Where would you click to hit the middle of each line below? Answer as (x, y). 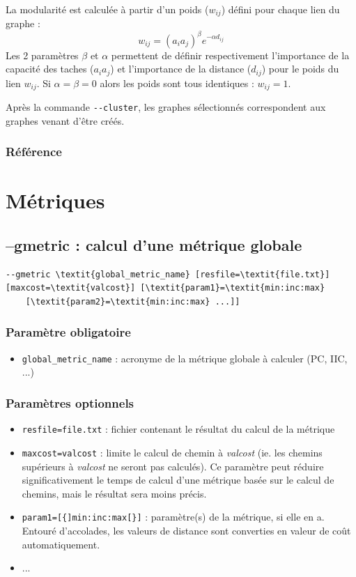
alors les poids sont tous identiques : (177, 83)
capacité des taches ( (50, 69)
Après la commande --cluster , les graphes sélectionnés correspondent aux (166, 107)
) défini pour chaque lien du (280, 9)
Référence (34, 152)
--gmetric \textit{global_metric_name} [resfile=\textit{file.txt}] (168, 274)
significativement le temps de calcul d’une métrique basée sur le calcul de (178, 480)
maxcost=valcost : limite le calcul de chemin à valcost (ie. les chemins (172, 452)
